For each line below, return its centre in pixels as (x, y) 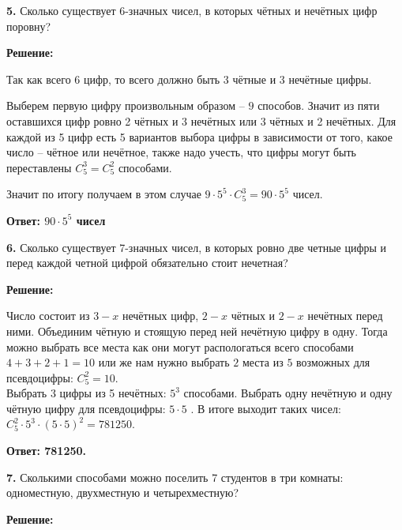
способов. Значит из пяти (319, 105)
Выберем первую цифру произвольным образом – (126, 105)
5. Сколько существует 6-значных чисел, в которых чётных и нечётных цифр (192, 10)
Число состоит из (48, 316)
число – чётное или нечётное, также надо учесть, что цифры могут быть (181, 152)
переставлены (39, 167)
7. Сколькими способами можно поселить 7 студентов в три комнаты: (175, 477)
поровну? (29, 26)
